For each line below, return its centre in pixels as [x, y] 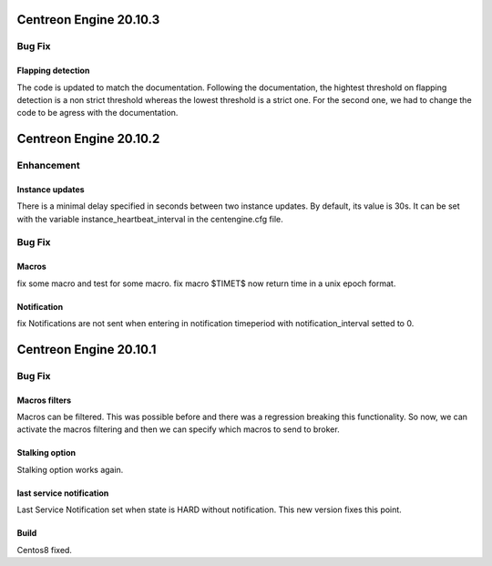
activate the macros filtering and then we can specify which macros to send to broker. [179, 429]
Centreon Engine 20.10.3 [88, 20]
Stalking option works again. [70, 469]
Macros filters [44, 400]
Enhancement [49, 166]
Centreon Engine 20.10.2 [88, 139]
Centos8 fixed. [45, 550]
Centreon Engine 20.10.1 [87, 350]
